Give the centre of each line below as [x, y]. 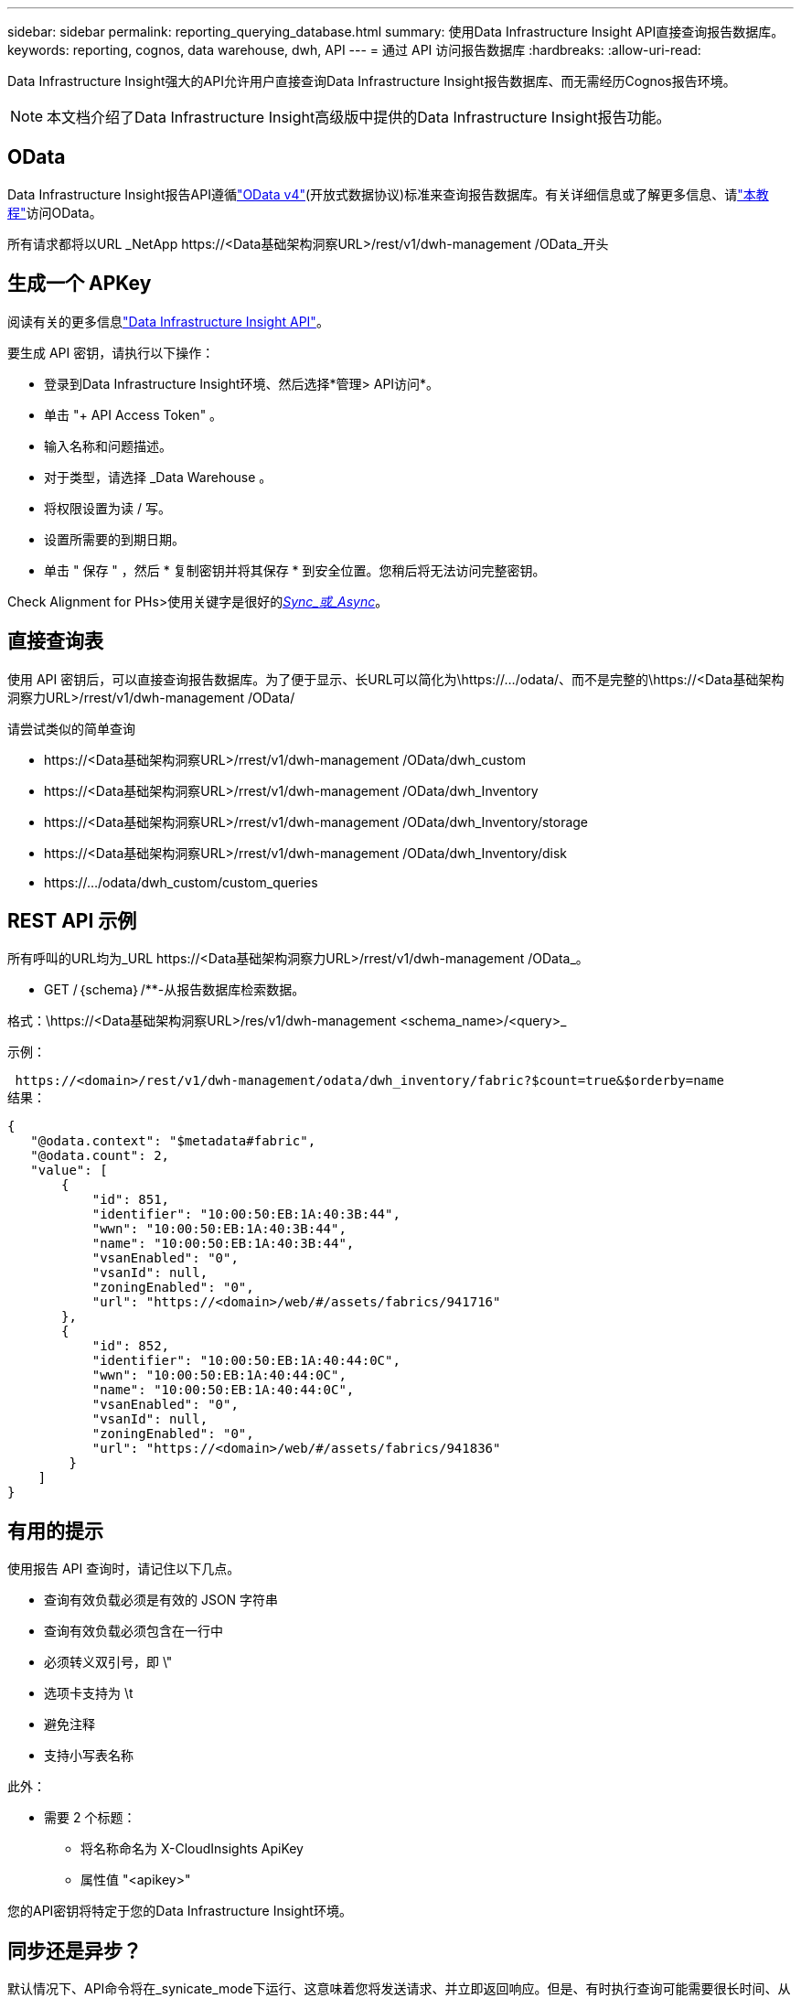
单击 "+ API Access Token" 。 [133, 414]
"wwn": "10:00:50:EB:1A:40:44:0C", [219, 1375]
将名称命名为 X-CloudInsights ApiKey [192, 1849]
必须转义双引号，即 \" [108, 1662]
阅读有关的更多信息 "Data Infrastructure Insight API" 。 [168, 321]
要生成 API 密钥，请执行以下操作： [111, 352]
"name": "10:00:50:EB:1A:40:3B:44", [223, 1244]
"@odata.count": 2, [100, 1156]
